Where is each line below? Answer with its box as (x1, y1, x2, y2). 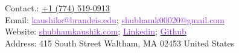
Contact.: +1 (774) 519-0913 (5, 2, 110, 14)
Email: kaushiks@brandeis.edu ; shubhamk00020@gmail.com (5, 13, 225, 26)
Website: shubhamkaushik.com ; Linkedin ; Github (5, 25, 186, 38)
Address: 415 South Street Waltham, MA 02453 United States (5, 36, 235, 49)
